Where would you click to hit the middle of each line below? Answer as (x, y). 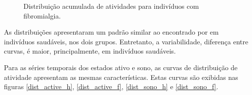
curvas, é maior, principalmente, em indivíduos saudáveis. (90, 51)
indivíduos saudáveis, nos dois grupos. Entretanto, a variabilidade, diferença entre (126, 41)
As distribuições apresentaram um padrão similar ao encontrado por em (111, 32)
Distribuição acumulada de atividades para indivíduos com (111, 6)
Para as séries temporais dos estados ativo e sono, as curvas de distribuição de (121, 67)
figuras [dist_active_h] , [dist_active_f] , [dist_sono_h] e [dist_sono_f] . (111, 86)
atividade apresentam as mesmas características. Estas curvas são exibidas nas (121, 77)
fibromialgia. (42, 15)
